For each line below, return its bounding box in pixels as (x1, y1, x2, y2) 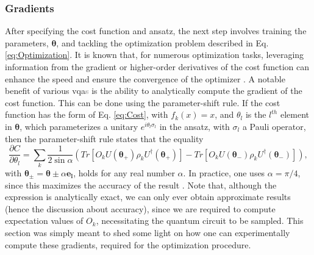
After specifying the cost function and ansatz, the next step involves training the (5, 24, 307, 37)
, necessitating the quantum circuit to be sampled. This (96, 214, 304, 227)
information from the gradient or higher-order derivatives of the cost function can (5, 60, 310, 73)
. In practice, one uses (183, 166, 265, 179)
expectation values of (5, 214, 84, 227)
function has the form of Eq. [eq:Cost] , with (5, 108, 168, 121)
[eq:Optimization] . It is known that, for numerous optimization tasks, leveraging (5, 48, 304, 61)
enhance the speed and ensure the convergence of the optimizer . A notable (5, 72, 285, 85)
